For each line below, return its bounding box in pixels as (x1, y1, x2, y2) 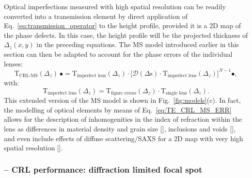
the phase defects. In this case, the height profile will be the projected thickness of (4, 30, 248, 40)
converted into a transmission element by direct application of (4, 11, 188, 21)
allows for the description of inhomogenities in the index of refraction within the (4, 114, 242, 124)
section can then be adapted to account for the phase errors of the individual (4, 49, 233, 59)
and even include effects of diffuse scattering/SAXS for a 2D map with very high (4, 133, 243, 143)
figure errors (110, 91, 137, 96)
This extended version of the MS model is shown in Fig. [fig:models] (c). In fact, (4, 95, 241, 105)
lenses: (4, 58, 23, 68)
